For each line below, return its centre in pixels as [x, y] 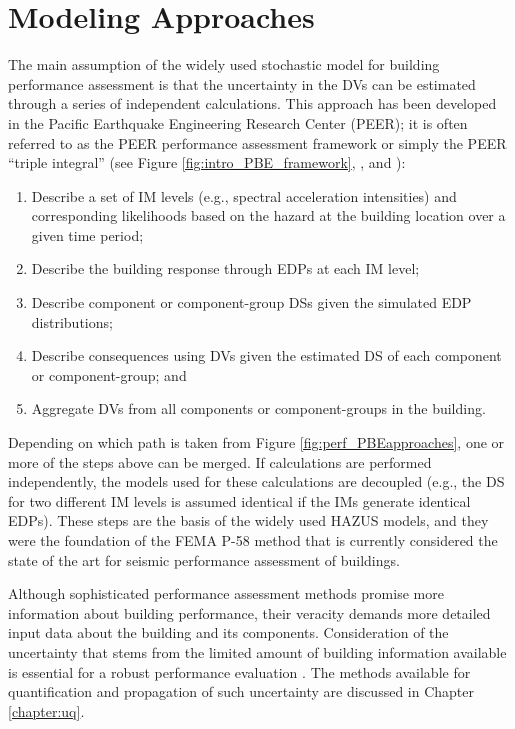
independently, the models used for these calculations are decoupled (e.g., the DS [256, 481]
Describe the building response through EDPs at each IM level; [225, 268]
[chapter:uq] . [46, 710]
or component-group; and [109, 374]
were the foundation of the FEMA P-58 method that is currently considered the [253, 540]
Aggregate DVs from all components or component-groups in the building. [258, 408]
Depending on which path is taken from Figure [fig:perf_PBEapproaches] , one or [256, 442]
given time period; [87, 234]
